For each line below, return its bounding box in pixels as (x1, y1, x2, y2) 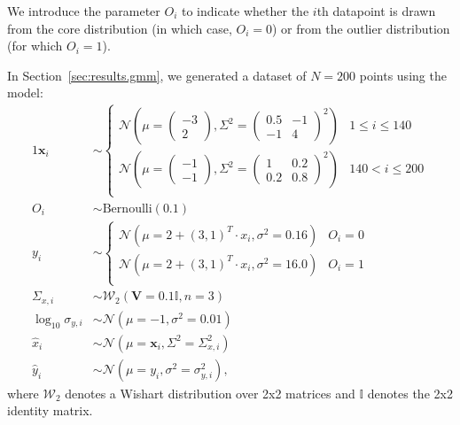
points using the (359, 66, 447, 84)
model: (7, 83, 43, 102)
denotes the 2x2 (367, 383, 453, 402)
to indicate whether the (181, 2, 309, 19)
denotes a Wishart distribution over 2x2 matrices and (65, 383, 355, 402)
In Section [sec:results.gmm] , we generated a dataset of (7, 66, 307, 84)
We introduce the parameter (7, 2, 160, 19)
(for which (7, 36, 63, 55)
